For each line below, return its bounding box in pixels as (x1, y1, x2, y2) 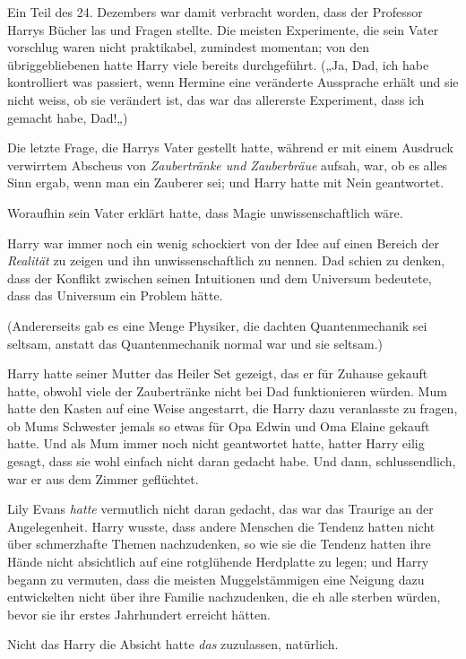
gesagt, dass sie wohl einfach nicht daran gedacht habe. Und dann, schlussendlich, (7, 452, 456, 471)
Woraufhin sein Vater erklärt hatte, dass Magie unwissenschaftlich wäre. (7, 203, 403, 221)
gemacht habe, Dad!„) (7, 108, 128, 126)
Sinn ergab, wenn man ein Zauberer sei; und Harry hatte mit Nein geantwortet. (7, 173, 444, 192)
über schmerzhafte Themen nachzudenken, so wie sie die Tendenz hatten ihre (7, 534, 431, 553)
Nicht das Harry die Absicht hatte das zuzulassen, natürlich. (7, 635, 339, 654)
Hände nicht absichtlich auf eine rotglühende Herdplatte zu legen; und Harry (7, 552, 429, 571)
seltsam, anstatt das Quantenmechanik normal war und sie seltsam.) (7, 334, 384, 352)
